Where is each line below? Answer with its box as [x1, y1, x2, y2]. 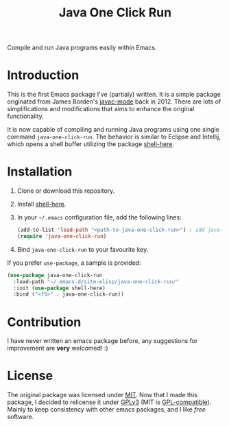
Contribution [7, 314, 82, 330]
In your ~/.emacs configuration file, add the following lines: [16, 213, 182, 222]
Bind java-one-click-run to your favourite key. [16, 245, 149, 253]
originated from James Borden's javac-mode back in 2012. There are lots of [7, 97, 221, 106]
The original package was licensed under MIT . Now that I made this [7, 391, 197, 399]
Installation [7, 164, 73, 180]
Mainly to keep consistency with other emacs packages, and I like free [7, 405, 206, 414]
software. [7, 413, 34, 421]
